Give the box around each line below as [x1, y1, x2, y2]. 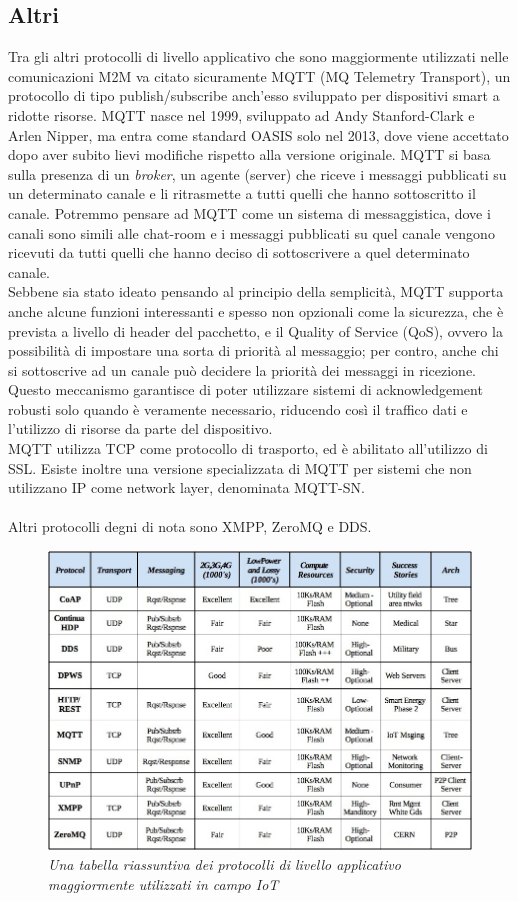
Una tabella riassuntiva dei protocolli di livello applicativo [48, 853, 401, 874]
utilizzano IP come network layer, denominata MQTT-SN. [8, 477, 365, 498]
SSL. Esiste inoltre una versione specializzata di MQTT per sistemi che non [8, 457, 472, 478]
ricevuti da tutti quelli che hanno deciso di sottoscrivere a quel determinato [8, 242, 470, 263]
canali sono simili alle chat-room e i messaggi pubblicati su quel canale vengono [8, 222, 495, 243]
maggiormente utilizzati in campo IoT [48, 873, 279, 894]
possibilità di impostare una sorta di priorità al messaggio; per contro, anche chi [8, 340, 499, 361]
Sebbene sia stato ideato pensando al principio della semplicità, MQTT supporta [8, 281, 504, 302]
